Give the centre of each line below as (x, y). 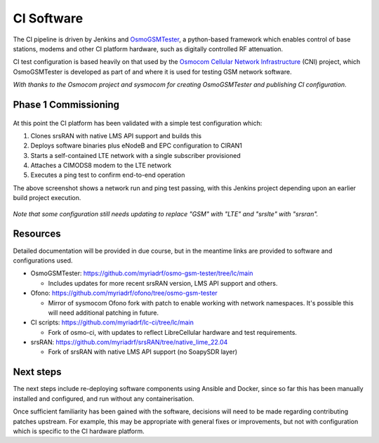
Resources (37, 234)
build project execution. (47, 198)
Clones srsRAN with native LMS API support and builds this (116, 135)
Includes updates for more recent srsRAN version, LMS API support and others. (163, 283)
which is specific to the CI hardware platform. (79, 431)
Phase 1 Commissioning (66, 104)
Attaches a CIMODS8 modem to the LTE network (101, 166)
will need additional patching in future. (104, 312)
